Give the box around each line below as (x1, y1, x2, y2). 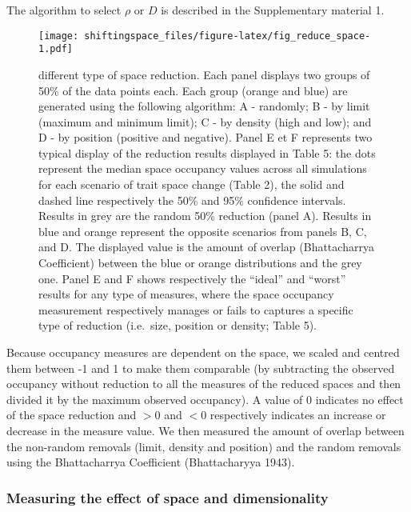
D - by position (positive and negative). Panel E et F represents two (38, 129, 373, 146)
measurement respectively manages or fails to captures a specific (38, 301, 353, 318)
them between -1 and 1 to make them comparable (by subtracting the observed (6, 359, 395, 376)
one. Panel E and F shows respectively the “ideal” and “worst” (38, 270, 346, 286)
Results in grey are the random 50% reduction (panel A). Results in (38, 207, 372, 224)
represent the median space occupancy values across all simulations (38, 160, 367, 177)
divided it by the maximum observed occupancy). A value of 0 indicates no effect (6, 390, 404, 407)
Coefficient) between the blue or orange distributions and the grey (38, 254, 362, 271)
